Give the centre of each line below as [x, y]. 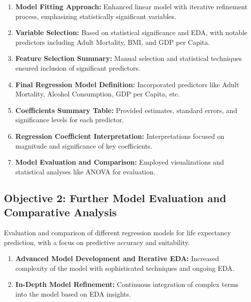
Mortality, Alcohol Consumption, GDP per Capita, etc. [98, 94]
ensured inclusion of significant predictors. [78, 67]
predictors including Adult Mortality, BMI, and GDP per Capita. [113, 42]
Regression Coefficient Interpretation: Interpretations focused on [120, 136]
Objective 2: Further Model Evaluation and [115, 198]
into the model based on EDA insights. [73, 293]
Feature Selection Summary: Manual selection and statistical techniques [128, 58]
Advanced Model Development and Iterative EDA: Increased [117, 258]
